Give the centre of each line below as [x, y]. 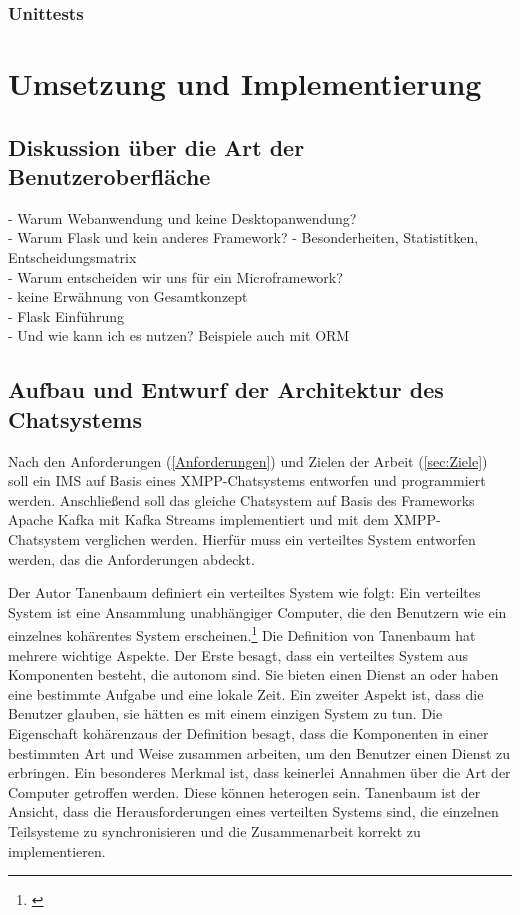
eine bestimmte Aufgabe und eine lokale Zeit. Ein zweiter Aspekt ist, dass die [246, 693]
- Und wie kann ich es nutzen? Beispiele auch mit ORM [179, 335]
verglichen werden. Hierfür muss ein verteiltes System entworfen [280, 538]
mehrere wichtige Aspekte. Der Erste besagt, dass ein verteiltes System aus [238, 654]
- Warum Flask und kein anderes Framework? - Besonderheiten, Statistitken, [243, 237]
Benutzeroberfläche [109, 176]
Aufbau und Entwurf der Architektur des [226, 389]
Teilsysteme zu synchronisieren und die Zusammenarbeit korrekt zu [214, 830]
